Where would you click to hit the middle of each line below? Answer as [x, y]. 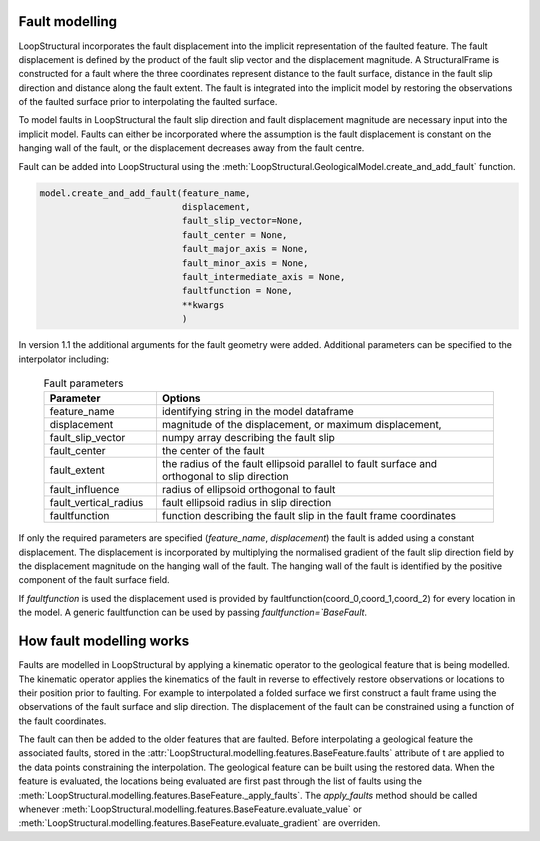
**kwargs [203, 304]
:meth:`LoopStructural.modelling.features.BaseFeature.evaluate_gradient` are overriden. [199, 823]
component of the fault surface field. [94, 580]
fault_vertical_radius [96, 503]
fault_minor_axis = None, [245, 263]
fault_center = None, [234, 234]
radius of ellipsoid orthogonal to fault [248, 490]
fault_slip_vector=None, [242, 221]
